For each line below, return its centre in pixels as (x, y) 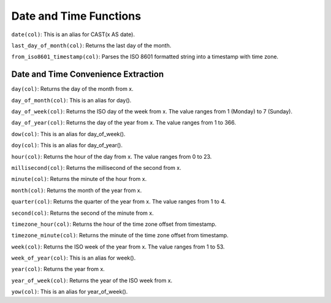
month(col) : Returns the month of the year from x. (77, 190)
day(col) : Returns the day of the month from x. (73, 89)
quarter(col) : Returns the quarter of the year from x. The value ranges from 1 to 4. (119, 202)
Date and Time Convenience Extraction (88, 75)
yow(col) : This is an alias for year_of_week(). (70, 292)
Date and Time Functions (76, 16)
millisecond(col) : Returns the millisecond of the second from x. (96, 167)
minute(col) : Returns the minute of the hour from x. (79, 179)
